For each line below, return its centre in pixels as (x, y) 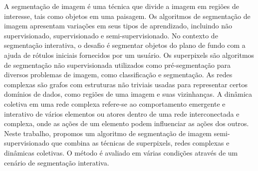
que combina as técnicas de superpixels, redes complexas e (140, 143)
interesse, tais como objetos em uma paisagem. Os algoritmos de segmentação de (127, 16)
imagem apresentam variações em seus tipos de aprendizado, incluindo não (118, 26)
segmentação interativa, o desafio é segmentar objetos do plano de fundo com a (125, 45)
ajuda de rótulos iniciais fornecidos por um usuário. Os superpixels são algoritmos (129, 55)
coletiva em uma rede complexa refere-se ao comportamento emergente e (115, 103)
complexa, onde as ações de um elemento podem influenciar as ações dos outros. (127, 123)
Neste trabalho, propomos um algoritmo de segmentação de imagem (108, 133)
